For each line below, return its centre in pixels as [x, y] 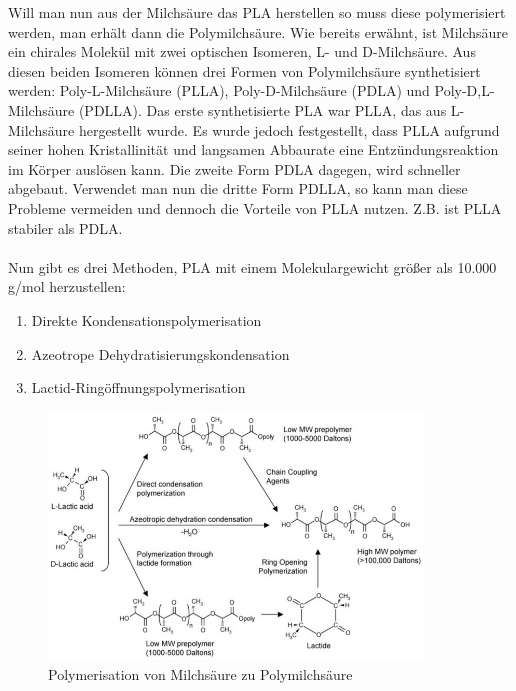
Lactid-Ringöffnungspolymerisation [138, 387]
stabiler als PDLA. [65, 227]
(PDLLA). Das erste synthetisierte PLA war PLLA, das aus [262, 109]
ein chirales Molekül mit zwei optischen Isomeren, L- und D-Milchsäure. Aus [242, 51]
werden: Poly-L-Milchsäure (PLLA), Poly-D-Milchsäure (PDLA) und [219, 90]
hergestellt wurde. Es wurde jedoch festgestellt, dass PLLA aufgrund [289, 129]
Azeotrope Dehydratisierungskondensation [160, 353]
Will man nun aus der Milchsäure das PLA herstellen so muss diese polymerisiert [257, 12]
